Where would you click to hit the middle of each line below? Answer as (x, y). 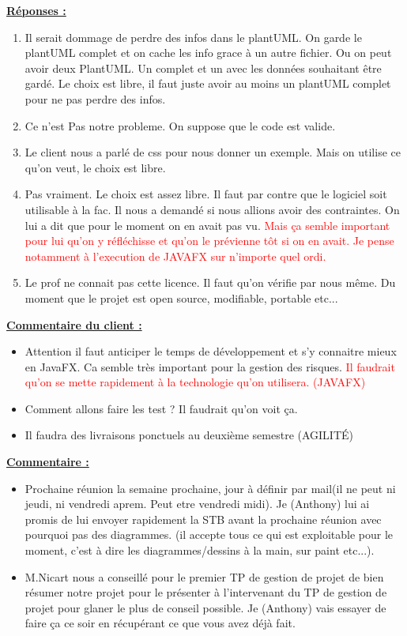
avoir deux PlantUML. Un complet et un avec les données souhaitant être (203, 68)
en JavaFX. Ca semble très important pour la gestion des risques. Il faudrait (210, 366)
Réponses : (36, 10)
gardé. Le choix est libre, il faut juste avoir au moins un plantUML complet (208, 83)
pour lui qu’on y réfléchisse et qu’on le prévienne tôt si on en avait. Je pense (209, 241)
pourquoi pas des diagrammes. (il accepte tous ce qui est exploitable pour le (209, 534)
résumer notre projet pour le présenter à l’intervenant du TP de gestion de (206, 592)
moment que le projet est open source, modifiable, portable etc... (181, 297)
